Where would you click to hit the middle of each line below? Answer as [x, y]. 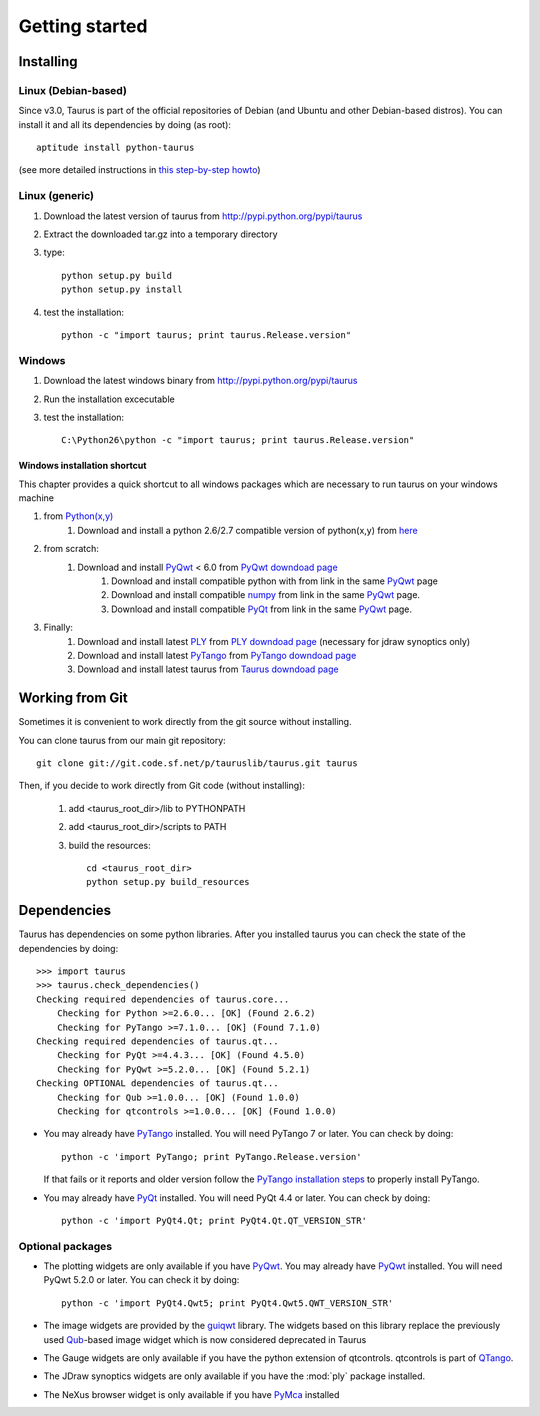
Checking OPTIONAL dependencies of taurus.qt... [157, 1083]
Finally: [58, 627]
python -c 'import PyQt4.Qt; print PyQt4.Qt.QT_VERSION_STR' [214, 1220]
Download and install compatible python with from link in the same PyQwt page [275, 581]
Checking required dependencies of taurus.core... [163, 999]
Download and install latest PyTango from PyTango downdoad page [217, 655]
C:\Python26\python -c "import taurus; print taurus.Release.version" [238, 440]
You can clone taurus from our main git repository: [122, 740]
